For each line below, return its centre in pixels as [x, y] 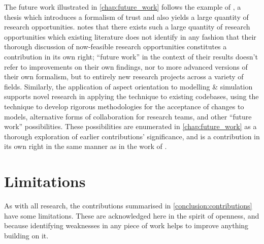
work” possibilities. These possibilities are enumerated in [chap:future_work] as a [130, 126]
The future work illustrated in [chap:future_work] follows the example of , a [123, 7]
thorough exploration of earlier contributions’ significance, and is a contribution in [132, 136]
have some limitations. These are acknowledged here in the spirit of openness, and [132, 215]
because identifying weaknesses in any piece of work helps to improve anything [126, 225]
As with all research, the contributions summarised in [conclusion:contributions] [128, 206]
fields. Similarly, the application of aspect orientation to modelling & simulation [128, 86]
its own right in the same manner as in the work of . [86, 146]
